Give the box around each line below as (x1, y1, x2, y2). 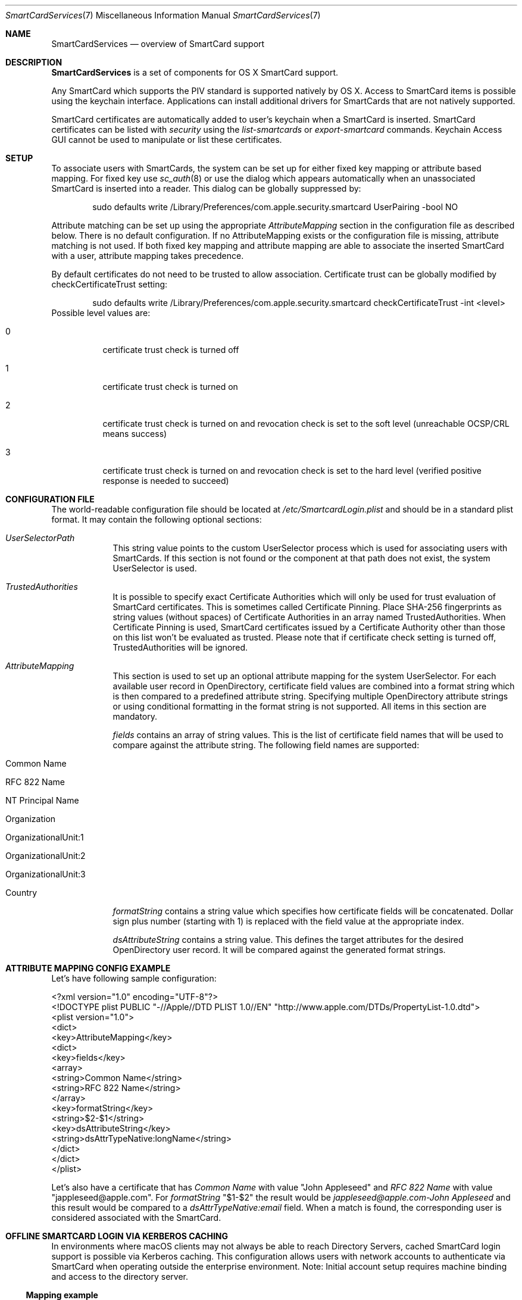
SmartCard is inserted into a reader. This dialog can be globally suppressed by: (51, 183, 361, 193)
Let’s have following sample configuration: (51, 973, 217, 983)
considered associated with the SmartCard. (51, 1212, 221, 1223)
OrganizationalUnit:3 (5, 869, 86, 879)
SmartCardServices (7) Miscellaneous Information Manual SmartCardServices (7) (5, 10, 321, 20)
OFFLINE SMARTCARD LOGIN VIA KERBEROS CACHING (5, 1231, 229, 1241)
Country (5, 887, 37, 898)
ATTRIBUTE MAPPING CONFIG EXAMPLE (5, 963, 171, 973)
